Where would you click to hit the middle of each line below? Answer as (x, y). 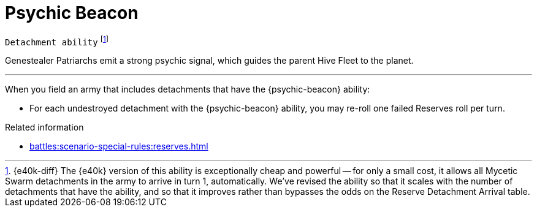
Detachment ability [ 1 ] (57, 41)
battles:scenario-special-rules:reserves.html (119, 146)
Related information (44, 127)
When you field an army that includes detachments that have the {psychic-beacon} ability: (188, 89)
